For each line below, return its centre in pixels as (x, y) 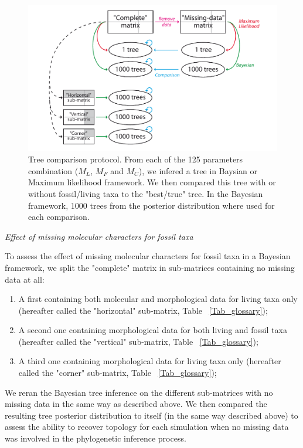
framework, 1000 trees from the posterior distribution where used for (151, 205)
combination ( (53, 170)
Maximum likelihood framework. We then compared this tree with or (152, 182)
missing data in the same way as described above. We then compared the (136, 404)
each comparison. (59, 217)
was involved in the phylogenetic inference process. (96, 438)
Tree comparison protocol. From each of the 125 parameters (136, 159)
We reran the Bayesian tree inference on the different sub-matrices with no (139, 392)
